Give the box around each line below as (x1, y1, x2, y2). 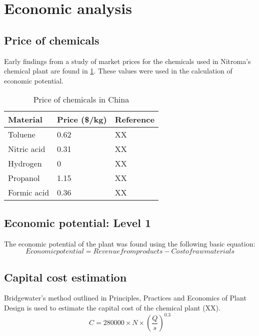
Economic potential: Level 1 (4, 214, 151, 230)
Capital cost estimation (4, 269, 127, 284)
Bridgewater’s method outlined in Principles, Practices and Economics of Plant (4, 292, 246, 303)
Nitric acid (8, 143, 45, 155)
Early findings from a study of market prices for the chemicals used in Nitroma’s (4, 55, 251, 66)
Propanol (8, 172, 40, 184)
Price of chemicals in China (33, 93, 129, 105)
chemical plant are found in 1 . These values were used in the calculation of (4, 65, 232, 76)
